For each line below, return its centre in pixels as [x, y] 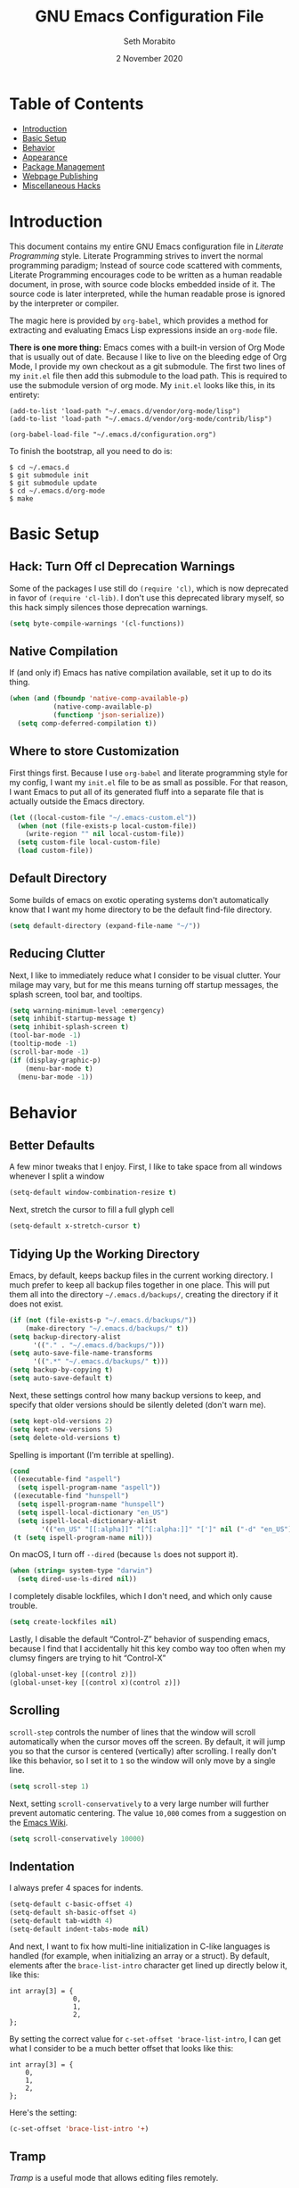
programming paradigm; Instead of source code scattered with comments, [146, 265]
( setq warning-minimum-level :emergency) [87, 1010]
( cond [19, 1471]
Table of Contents [77, 104]
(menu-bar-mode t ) [59, 1068]
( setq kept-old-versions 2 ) [61, 1421]
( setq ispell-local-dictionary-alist [87, 1521]
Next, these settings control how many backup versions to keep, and [135, 1395]
